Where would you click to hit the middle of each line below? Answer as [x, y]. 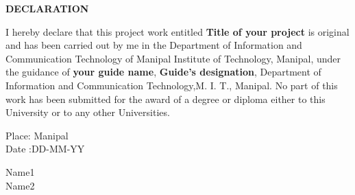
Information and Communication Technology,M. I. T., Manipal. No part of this [172, 85]
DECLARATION [47, 8]
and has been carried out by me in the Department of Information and [154, 45]
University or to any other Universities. [88, 112]
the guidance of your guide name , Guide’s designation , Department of [163, 72]
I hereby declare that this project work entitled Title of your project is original [177, 31]
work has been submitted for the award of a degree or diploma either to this [166, 99]
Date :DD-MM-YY [45, 149]
